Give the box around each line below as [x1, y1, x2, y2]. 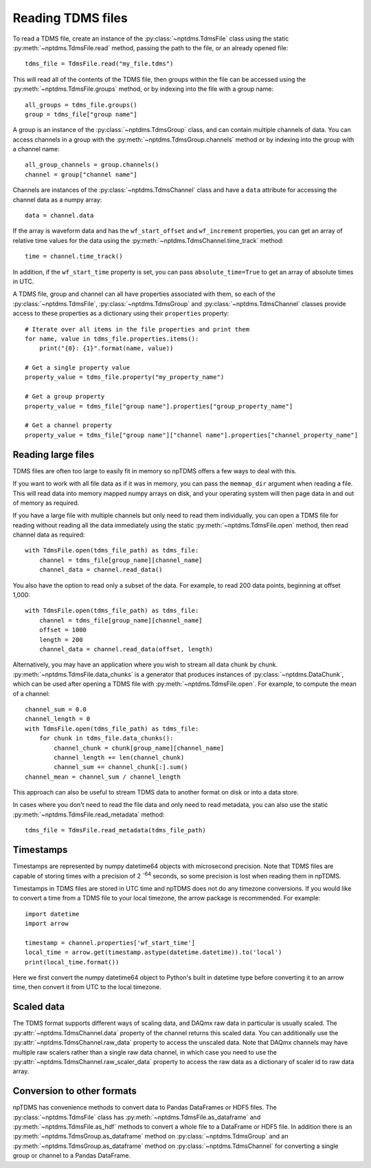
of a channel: [12, 689, 50, 697]
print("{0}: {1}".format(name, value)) [38, 345, 174, 352]
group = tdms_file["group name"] [25, 110, 137, 118]
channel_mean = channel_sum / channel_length [25, 772, 181, 781]
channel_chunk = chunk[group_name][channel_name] [54, 744, 225, 752]
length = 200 [38, 636, 83, 643]
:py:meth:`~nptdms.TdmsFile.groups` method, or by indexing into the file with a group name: [12, 85, 274, 93]
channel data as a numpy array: [12, 195, 102, 204]
